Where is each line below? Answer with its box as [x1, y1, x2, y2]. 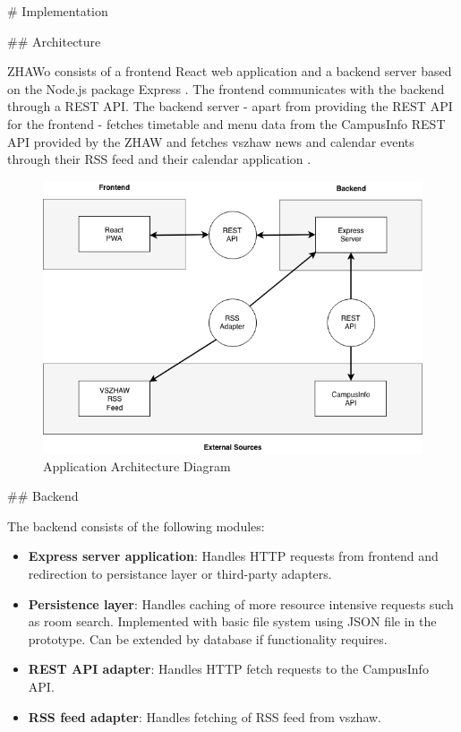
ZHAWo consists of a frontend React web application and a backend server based [7, 62, 452, 81]
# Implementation [7, 2, 108, 20]
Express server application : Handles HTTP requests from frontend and [28, 547, 439, 565]
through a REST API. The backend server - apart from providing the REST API [7, 97, 453, 116]
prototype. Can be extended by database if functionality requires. [28, 629, 388, 648]
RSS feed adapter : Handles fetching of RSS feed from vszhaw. [28, 707, 381, 726]
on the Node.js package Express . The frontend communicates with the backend [7, 79, 445, 98]
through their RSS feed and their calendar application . [7, 150, 312, 168]
